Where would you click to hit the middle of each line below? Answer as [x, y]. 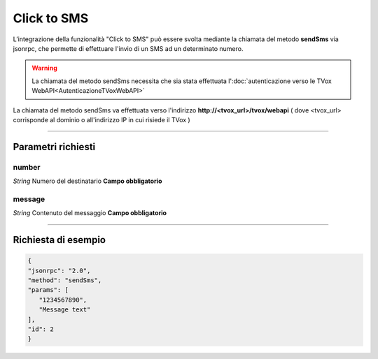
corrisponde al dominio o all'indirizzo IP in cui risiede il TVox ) [101, 119]
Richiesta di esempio [59, 240]
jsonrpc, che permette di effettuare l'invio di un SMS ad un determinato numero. [128, 48]
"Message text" [65, 310]
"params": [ [48, 290]
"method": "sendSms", [65, 280]
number [27, 167]
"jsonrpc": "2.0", [59, 270]
